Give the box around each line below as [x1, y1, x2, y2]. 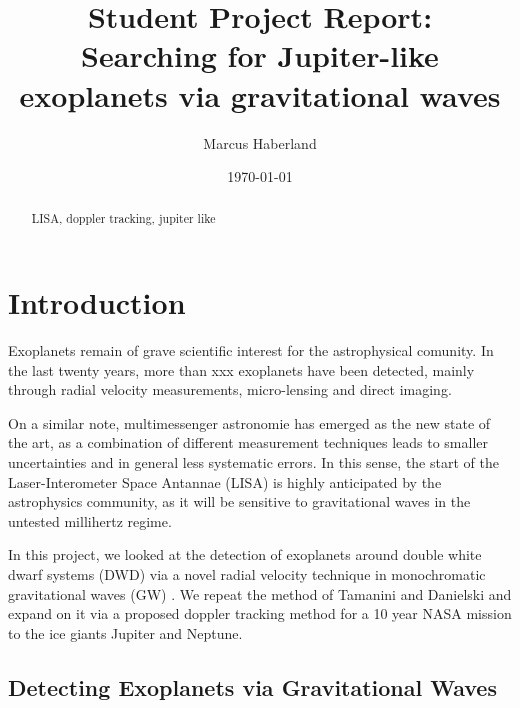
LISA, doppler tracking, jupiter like [31, 210, 216, 227]
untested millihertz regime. [8, 510, 172, 531]
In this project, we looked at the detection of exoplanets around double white [8, 544, 482, 565]
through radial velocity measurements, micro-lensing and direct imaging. [8, 379, 452, 400]
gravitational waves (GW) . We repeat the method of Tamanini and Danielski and [8, 583, 512, 604]
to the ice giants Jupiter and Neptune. [8, 622, 243, 643]
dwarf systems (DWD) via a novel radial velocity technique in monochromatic [8, 564, 486, 585]
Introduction [8, 282, 186, 323]
